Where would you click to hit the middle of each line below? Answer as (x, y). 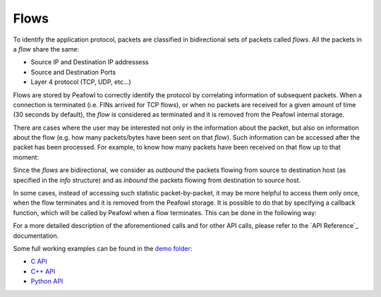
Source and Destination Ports (73, 72)
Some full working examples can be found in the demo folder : (103, 248)
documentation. (36, 236)
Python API (47, 281)
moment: (26, 157)
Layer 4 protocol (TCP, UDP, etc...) (81, 82)
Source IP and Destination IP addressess (90, 62)
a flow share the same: (46, 49)
